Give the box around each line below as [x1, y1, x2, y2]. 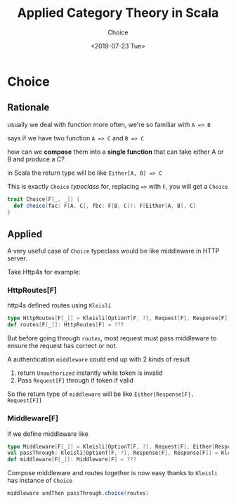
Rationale [7, 102, 50, 114]
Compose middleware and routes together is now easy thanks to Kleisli [7, 469, 218, 477]
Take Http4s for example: [7, 268, 81, 277]
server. [7, 254, 28, 263]
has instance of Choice [7, 476, 72, 485]
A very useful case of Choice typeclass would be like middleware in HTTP [7, 247, 220, 256]
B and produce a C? [7, 154, 65, 163]
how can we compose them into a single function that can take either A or [7, 147, 224, 156]
